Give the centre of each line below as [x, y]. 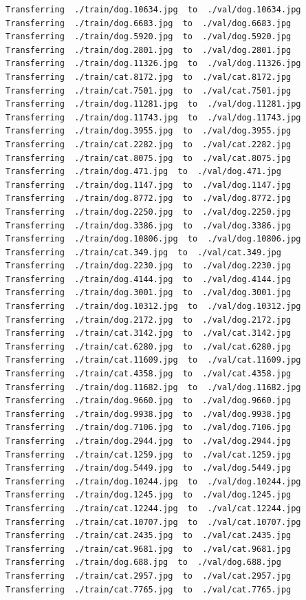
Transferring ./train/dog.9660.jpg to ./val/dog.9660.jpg [149, 401]
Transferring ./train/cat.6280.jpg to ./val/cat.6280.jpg [149, 346]
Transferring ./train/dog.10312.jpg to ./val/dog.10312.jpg [153, 307]
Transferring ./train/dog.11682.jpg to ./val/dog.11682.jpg [153, 387]
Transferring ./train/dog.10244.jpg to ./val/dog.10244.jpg [153, 481]
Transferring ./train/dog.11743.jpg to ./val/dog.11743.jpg [153, 117]
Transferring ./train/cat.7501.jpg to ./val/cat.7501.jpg [149, 90]
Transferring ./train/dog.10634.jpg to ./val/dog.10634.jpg [153, 10]
